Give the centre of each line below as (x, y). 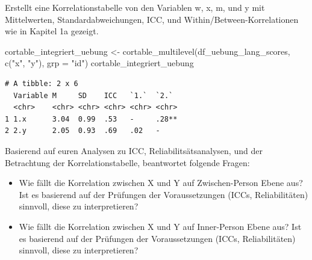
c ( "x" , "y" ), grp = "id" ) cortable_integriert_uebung (99, 63)
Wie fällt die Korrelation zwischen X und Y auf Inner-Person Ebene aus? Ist (160, 226)
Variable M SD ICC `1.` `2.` (93, 95)
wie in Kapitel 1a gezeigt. (52, 31)
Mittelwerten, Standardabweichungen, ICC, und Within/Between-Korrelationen (152, 19)
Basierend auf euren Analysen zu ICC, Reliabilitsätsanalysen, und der (134, 150)
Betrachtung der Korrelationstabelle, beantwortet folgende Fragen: (127, 162)
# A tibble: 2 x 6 (42, 83)
